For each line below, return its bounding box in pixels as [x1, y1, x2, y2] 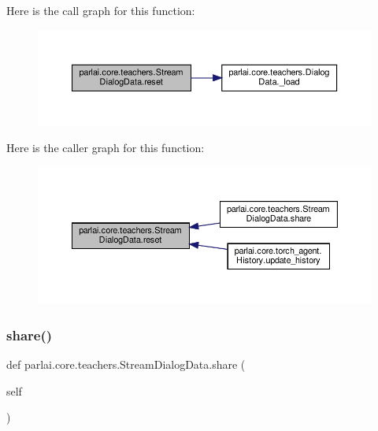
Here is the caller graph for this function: [6, 139, 205, 156]
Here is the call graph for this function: [6, 2, 195, 18]
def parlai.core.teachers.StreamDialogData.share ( [6, 355, 246, 372]
